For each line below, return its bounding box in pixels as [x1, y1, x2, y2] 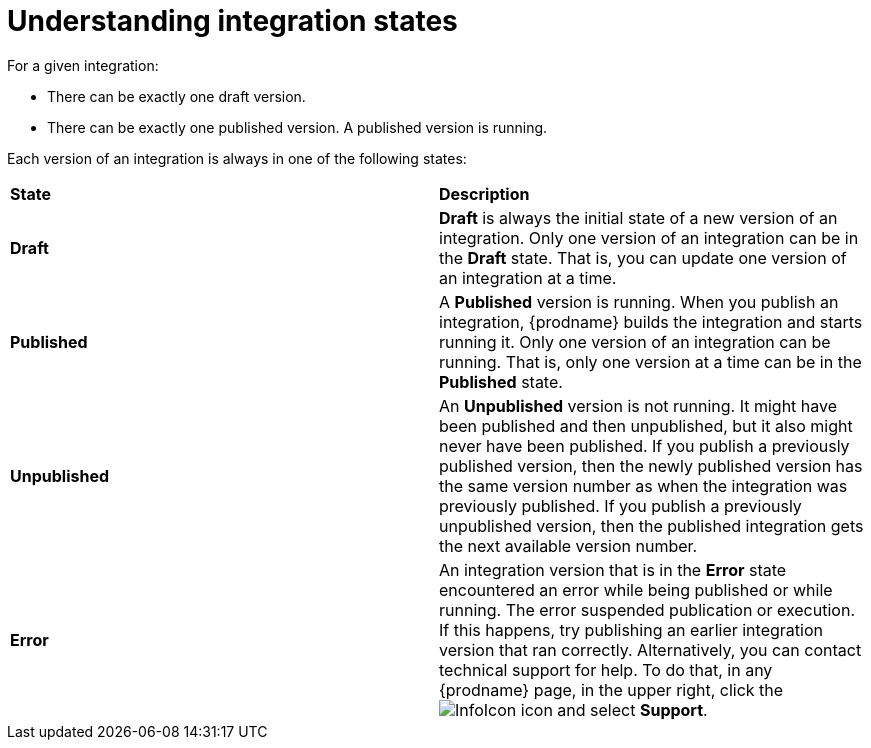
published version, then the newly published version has [439, 455, 863, 476]
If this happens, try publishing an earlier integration [439, 619, 823, 640]
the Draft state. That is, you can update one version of [439, 247, 847, 268]
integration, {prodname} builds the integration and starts [439, 311, 863, 332]
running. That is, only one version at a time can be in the [439, 351, 862, 372]
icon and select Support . [520, 699, 708, 720]
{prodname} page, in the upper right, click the [439, 679, 784, 700]
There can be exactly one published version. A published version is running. [47, 118, 548, 136]
